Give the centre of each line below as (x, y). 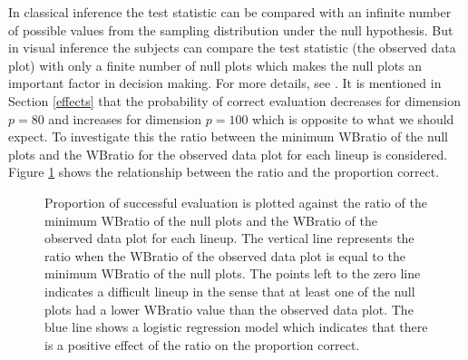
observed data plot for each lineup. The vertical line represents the (229, 238)
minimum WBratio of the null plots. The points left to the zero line (233, 273)
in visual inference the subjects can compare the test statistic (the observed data (232, 48)
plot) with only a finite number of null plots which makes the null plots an (215, 65)
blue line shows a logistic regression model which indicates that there (236, 327)
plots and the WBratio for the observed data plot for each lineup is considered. (228, 154)
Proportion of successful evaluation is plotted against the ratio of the (236, 202)
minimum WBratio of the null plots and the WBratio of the (211, 220)
